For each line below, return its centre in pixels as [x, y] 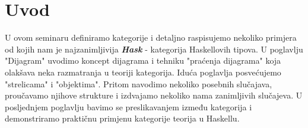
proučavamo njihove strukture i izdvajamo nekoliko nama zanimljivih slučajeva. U [154, 95]
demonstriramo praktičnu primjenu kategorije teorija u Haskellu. [122, 118]
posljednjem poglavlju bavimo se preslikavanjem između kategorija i [128, 106]
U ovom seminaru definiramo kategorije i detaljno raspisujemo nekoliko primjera [151, 37]
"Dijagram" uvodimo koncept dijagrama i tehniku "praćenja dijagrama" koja [143, 60]
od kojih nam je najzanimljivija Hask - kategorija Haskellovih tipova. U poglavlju [154, 49]
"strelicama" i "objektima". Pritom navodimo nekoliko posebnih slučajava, [139, 83]
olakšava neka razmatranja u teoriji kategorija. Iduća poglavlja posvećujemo [143, 72]
